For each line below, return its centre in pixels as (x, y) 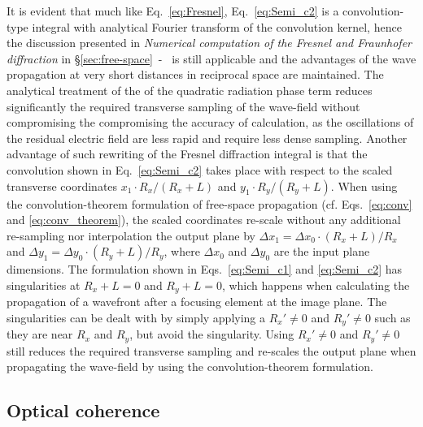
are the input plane (322, 251)
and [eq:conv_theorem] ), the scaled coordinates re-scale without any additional (204, 220)
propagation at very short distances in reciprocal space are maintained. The (195, 74)
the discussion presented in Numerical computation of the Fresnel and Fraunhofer (209, 43)
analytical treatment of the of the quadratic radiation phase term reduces (190, 90)
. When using (364, 185)
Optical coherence (83, 410)
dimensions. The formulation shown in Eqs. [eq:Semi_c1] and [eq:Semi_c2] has (205, 269)
